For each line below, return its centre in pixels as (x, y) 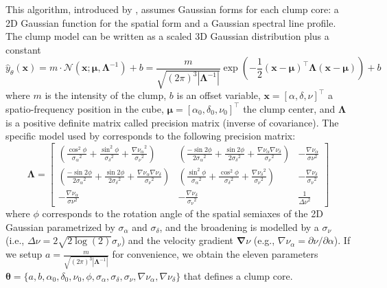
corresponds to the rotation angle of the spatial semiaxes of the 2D (183, 213)
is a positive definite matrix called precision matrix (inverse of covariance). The (172, 122)
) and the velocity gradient (177, 240)
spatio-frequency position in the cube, (85, 108)
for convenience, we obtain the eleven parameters (215, 254)
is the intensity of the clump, (106, 95)
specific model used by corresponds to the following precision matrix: (151, 136)
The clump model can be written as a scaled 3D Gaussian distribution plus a (167, 36)
